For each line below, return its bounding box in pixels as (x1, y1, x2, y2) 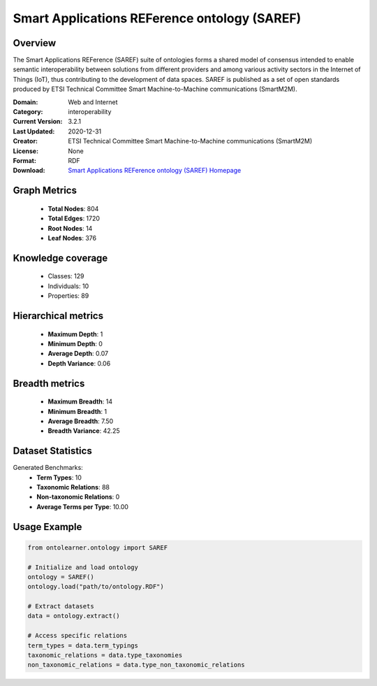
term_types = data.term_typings (27, 641, 139, 650)
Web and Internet (68, 98, 118, 106)
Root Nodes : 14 (47, 224, 93, 232)
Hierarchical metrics (13, 310, 104, 322)
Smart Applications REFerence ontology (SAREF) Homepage (68, 166, 242, 175)
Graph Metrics (13, 185, 77, 196)
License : (13, 147, 38, 155)
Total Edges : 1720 (47, 214, 101, 223)
